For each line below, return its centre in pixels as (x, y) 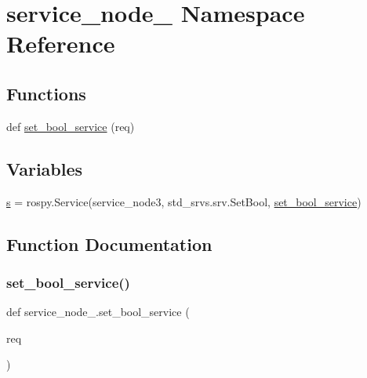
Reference (61, 44)
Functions (46, 93)
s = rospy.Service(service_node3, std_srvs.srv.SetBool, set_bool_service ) (184, 201)
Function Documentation (109, 244)
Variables (45, 168)
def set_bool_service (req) (71, 126)
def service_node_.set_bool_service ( (98, 312)
